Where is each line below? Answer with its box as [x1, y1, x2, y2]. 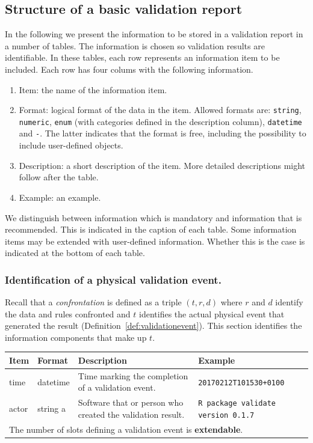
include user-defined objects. [19, 139, 123, 151]
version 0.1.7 [198, 411, 255, 420]
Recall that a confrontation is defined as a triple [5, 296, 182, 308]
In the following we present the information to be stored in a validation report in [5, 28, 303, 40]
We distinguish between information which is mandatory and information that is [5, 211, 302, 224]
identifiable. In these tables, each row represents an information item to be [5, 51, 280, 64]
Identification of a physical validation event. [5, 272, 222, 287]
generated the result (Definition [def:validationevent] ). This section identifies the [5, 319, 302, 332]
